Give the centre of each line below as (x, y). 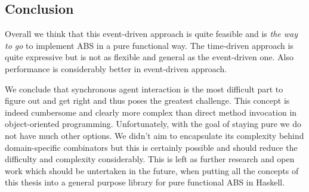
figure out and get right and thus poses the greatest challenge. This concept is (147, 100)
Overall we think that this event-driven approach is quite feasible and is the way (152, 34)
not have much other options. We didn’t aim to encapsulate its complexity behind (154, 135)
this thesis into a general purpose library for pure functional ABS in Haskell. (145, 182)
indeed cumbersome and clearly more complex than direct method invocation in (151, 112)
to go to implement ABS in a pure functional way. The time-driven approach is (149, 45)
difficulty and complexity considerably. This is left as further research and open (150, 159)
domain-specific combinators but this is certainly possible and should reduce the (151, 147)
